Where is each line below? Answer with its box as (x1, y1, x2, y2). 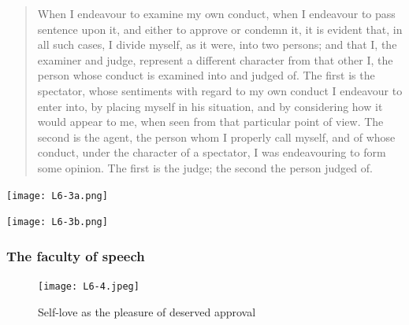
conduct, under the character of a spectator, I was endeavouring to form (37, 144, 386, 161)
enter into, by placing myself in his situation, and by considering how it (37, 98, 383, 114)
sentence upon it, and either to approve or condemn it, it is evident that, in (37, 20, 403, 37)
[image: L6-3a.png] (6, 190, 108, 201)
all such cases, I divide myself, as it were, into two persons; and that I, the (37, 36, 397, 53)
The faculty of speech (6, 246, 145, 265)
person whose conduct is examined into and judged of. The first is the (37, 67, 375, 83)
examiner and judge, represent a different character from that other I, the (37, 51, 393, 68)
